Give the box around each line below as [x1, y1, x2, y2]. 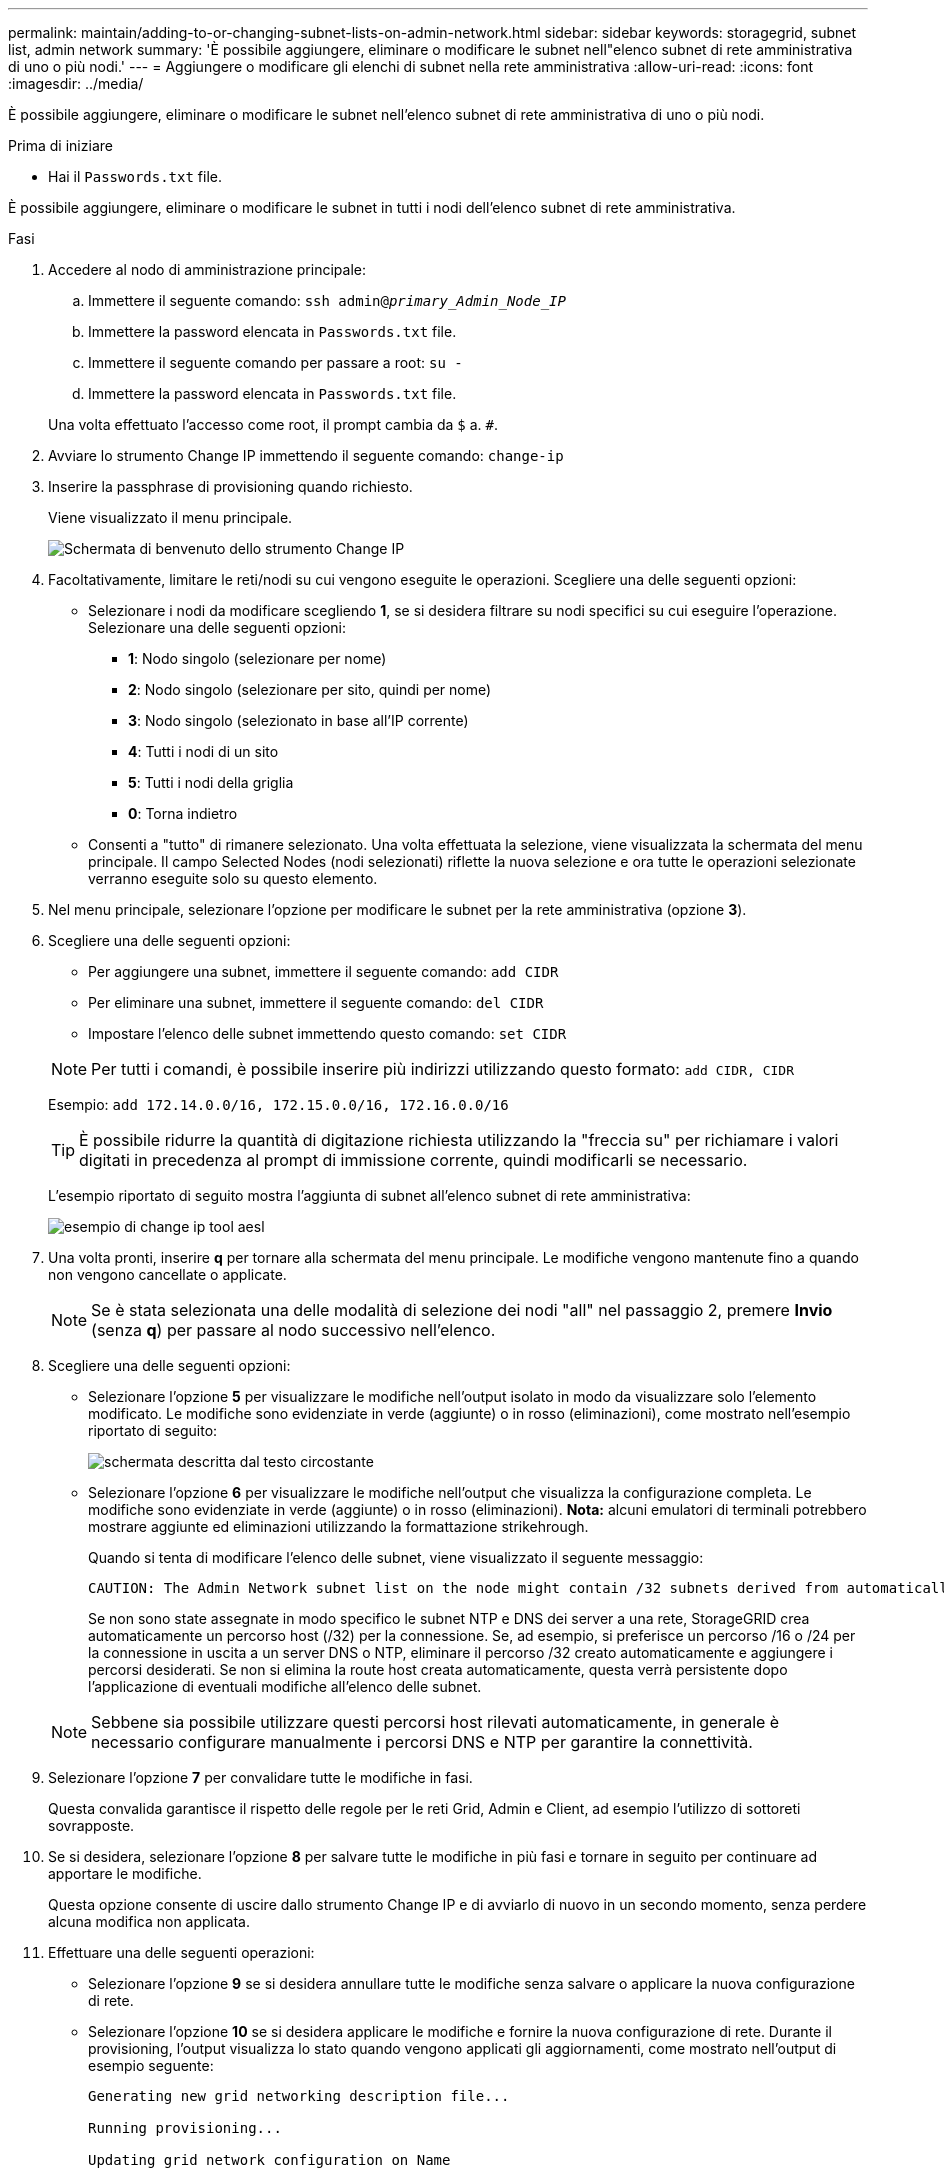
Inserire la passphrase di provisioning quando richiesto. [48, 478, 413, 495]
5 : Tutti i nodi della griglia [128, 774, 294, 791]
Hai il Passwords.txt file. [48, 168, 222, 185]
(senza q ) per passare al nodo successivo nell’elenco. [91, 1320, 496, 1340]
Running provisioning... [88, 2120, 282, 2136]
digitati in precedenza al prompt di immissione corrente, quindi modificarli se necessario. [79, 1150, 748, 1170]
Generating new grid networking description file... [88, 2088, 510, 2104]
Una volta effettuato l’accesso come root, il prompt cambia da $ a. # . [48, 416, 499, 433]
